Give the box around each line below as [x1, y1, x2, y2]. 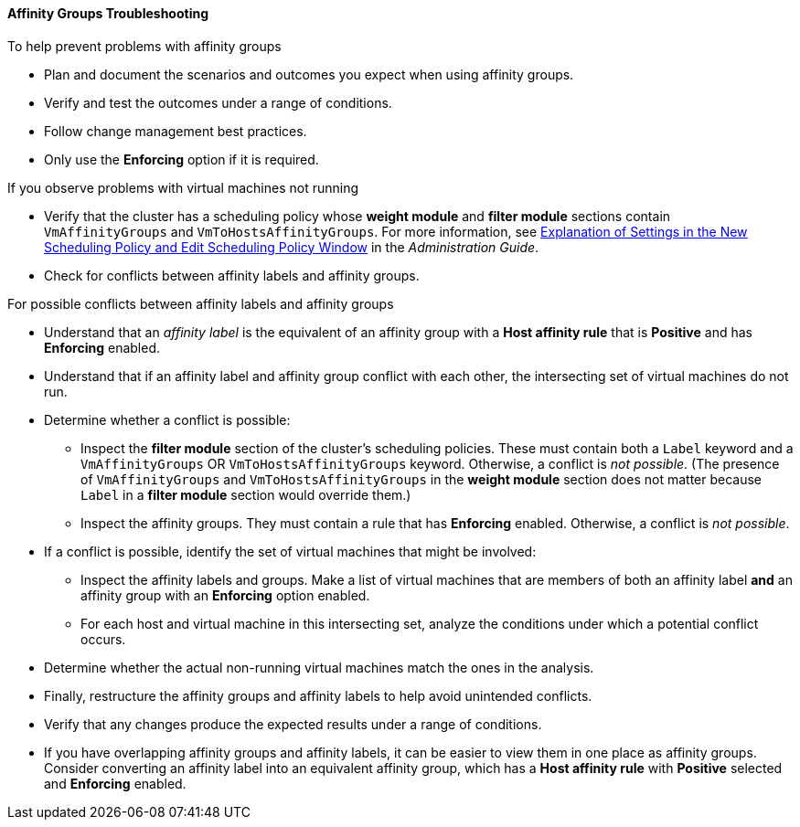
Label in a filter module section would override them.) [80, 486, 411, 503]
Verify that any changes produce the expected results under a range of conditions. [44, 716, 542, 732]
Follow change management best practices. [44, 122, 307, 139]
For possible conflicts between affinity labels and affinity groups [7, 295, 394, 312]
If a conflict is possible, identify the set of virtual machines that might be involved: [44, 543, 537, 559]
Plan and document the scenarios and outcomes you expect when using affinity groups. [44, 66, 574, 82]
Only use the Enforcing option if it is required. [44, 151, 319, 167]
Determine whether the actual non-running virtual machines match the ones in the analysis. [44, 659, 594, 675]
